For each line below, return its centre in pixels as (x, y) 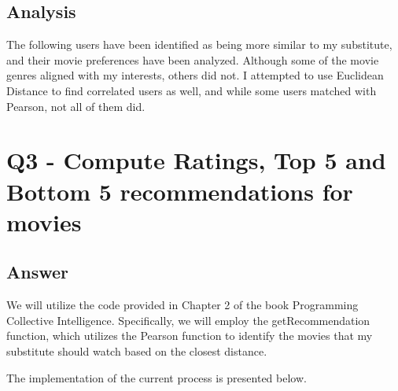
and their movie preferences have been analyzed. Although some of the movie (193, 59)
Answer (38, 272)
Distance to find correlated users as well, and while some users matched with (192, 90)
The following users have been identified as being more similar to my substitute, (199, 44)
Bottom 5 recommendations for (180, 191)
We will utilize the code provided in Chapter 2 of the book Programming (182, 305)
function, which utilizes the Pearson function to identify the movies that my (190, 336)
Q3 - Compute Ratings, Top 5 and (196, 160)
